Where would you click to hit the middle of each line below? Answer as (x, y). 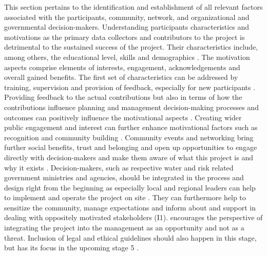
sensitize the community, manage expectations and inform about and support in (130, 207)
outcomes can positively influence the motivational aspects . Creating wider (123, 117)
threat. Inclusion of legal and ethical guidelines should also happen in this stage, (130, 237)
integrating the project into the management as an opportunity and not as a (124, 228)
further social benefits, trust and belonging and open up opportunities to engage (131, 147)
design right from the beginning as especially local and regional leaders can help (130, 187)
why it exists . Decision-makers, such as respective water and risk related (119, 167)
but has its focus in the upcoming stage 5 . (72, 248)
